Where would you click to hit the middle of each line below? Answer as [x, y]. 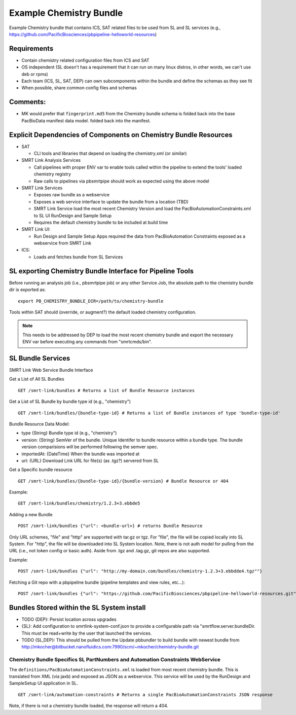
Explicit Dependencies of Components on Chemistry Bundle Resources [121, 135]
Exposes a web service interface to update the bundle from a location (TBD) [111, 202]
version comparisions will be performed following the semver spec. [90, 447]
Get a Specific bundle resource [41, 470]
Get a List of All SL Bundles [37, 379]
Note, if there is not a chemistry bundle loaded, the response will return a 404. [89, 706]
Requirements [31, 49]
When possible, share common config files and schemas [79, 88]
